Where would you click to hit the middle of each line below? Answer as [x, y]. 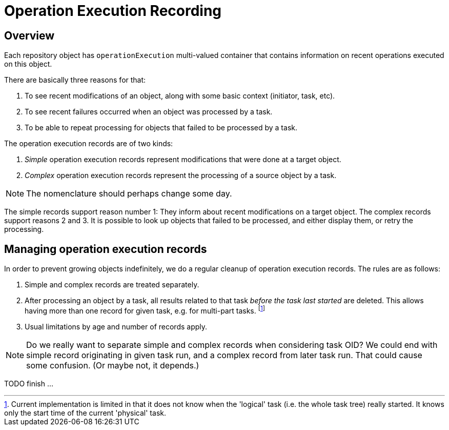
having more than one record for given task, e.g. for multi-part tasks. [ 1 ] [145, 310]
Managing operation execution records [106, 249]
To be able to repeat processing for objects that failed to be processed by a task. [161, 128]
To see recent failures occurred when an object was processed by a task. [149, 112]
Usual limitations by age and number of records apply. [116, 326]
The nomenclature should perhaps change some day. [129, 194]
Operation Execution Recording [113, 11]
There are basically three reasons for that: [75, 80]
